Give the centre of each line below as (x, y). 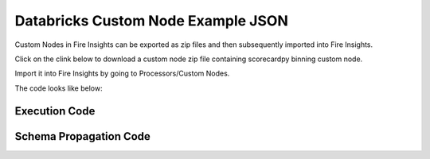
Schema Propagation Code (83, 136)
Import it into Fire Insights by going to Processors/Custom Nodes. (122, 74)
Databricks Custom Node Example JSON (151, 21)
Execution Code (55, 111)
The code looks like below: (59, 88)
